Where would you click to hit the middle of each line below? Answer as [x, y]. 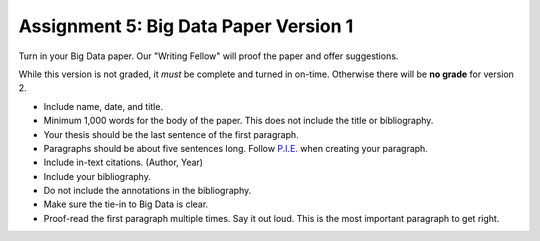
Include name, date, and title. [103, 106]
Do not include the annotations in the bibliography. [147, 191]
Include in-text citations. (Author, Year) [123, 162]
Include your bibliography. [97, 176]
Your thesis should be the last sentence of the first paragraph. [171, 134]
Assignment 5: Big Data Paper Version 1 [186, 26]
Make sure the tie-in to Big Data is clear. [126, 204]
